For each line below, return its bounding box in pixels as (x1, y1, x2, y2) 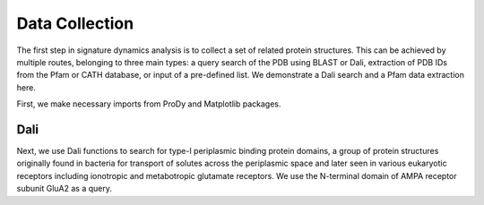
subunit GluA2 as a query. (16, 184, 112, 194)
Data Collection (16, 13, 134, 33)
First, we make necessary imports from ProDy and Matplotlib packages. (16, 98, 281, 109)
